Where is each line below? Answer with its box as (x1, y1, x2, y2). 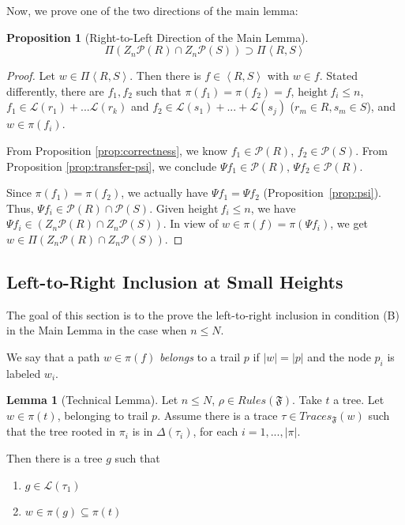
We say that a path (6, 348, 100, 364)
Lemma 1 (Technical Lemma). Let (6, 391, 178, 408)
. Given (149, 199, 185, 216)
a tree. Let (333, 391, 384, 408)
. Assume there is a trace (157, 406, 278, 423)
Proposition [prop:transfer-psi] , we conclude (6, 157, 217, 174)
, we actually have (121, 184, 208, 201)
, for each (193, 423, 238, 440)
